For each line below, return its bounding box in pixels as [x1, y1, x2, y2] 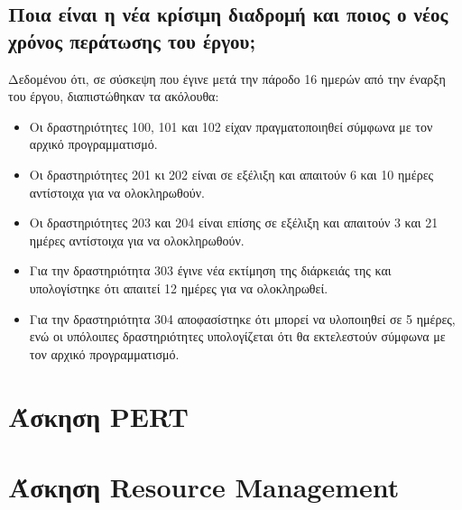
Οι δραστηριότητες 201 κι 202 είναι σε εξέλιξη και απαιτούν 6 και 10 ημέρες [29, 164, 434, 183]
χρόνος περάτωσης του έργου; [8, 26, 256, 54]
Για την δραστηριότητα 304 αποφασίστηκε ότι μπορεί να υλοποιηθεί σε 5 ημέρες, [29, 309, 456, 328]
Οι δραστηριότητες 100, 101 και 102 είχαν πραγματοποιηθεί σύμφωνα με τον [29, 116, 433, 135]
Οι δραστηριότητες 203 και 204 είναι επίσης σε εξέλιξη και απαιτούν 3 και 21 [29, 213, 439, 232]
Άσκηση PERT [8, 397, 189, 434]
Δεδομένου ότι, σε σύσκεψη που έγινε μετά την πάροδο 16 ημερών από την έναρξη [8, 69, 446, 88]
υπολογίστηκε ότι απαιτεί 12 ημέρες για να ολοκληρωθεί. [29, 278, 328, 297]
